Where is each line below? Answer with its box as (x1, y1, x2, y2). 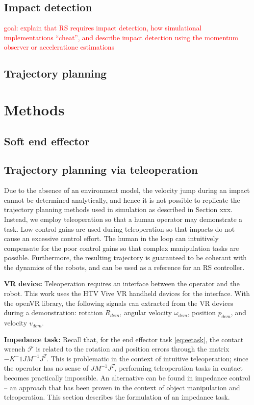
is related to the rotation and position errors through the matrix (36, 344, 229, 354)
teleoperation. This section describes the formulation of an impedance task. (4, 392, 230, 402)
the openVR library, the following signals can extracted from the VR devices (4, 297, 233, 308)
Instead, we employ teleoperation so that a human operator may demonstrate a (4, 214, 243, 224)
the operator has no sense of (4, 363, 89, 373)
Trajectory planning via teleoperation (4, 162, 198, 177)
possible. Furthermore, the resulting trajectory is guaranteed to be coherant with (4, 252, 247, 263)
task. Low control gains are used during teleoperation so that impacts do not (4, 223, 235, 234)
